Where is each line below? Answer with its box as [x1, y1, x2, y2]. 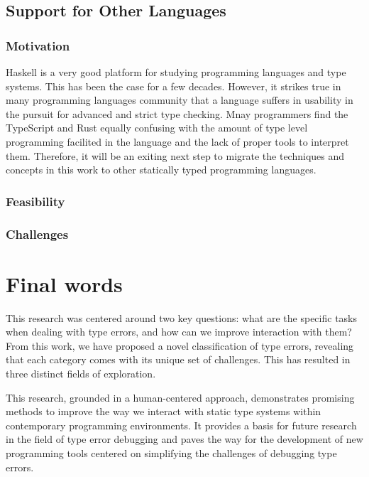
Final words [6, 269, 123, 298]
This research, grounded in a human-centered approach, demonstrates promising [6, 390, 355, 404]
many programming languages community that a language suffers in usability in [6, 92, 353, 107]
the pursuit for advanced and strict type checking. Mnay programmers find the [6, 106, 348, 121]
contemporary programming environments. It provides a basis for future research [6, 417, 357, 432]
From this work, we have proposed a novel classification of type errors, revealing [6, 338, 354, 353]
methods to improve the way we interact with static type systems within [6, 404, 321, 419]
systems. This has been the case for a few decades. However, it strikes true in [6, 78, 341, 93]
